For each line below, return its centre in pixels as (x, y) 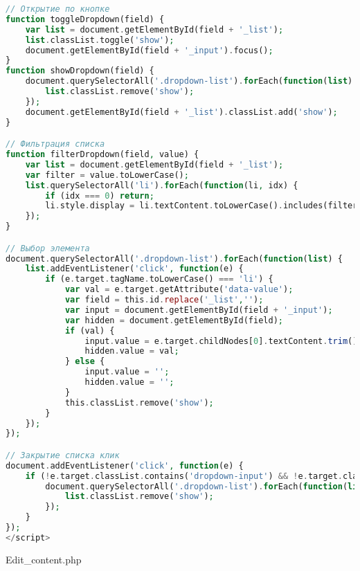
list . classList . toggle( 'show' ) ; (100, 40)
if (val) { (90, 330)
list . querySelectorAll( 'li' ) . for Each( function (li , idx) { (162, 185)
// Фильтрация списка (55, 144)
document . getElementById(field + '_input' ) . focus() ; (149, 50)
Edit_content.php (44, 559)
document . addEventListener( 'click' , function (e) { (125, 465)
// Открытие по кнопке (58, 9)
